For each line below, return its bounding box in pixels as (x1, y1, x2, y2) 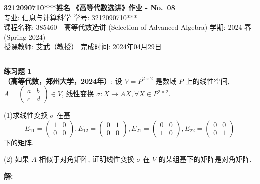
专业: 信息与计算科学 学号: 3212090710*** (4, 12, 137, 22)
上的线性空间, (185, 75, 230, 86)
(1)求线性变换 (4, 110, 48, 120)
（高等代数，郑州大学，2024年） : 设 (4, 75, 122, 86)
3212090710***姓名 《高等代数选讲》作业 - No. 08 (4, 2, 175, 12)
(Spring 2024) (4, 31, 46, 42)
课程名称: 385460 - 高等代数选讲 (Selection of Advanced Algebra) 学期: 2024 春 (4, 22, 252, 32)
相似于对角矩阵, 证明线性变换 (39, 154, 134, 164)
